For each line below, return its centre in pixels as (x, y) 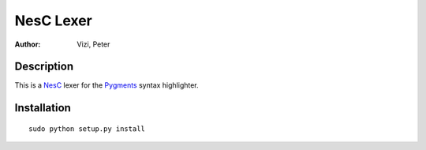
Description (44, 67)
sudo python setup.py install (87, 129)
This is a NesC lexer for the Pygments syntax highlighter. (106, 85)
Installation (43, 108)
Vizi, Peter (93, 44)
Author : (28, 44)
